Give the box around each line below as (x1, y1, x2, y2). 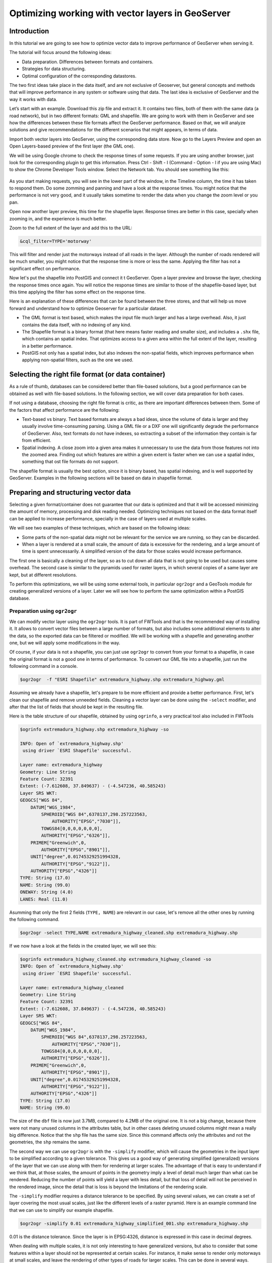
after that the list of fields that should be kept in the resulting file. (9, 704, 144, 710)
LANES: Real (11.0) (20, 896, 68, 902)
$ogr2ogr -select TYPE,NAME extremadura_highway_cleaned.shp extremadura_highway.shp (20, 930, 238, 936)
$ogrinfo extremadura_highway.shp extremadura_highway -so (20, 726, 169, 733)
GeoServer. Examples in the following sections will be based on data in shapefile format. (9, 475, 192, 481)
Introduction (9, 27, 49, 35)
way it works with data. (9, 96, 57, 102)
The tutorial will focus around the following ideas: (9, 50, 112, 56)
